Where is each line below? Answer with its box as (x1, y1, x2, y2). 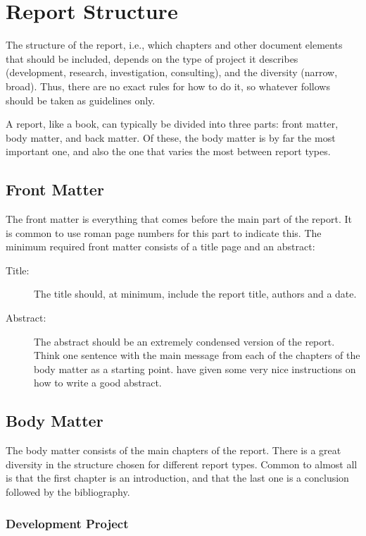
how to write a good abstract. (34, 375, 162, 390)
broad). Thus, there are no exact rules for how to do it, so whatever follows (6, 78, 330, 93)
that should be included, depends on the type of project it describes (6, 51, 298, 66)
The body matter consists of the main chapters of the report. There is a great (6, 443, 341, 458)
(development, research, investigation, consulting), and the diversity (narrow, (6, 65, 338, 80)
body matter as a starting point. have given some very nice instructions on (34, 361, 356, 376)
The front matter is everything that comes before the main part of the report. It (6, 212, 352, 226)
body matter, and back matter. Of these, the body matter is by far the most (6, 130, 336, 145)
